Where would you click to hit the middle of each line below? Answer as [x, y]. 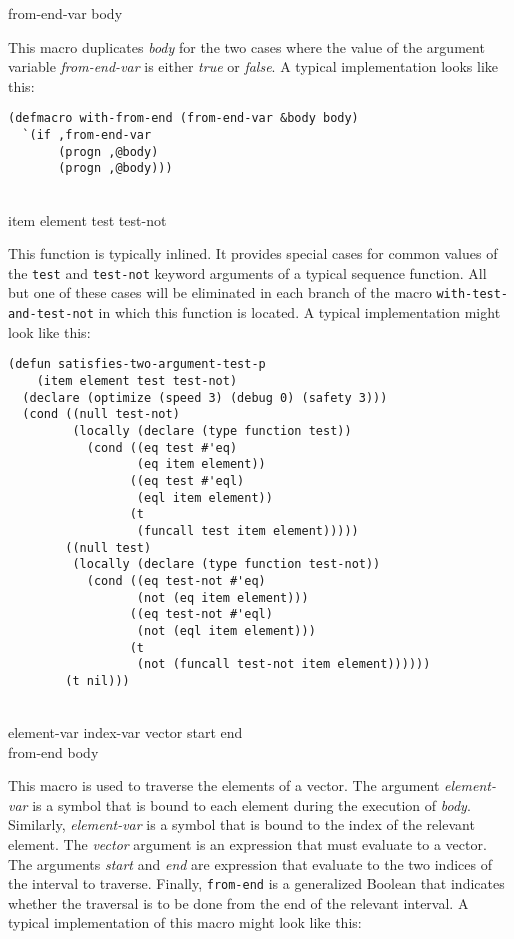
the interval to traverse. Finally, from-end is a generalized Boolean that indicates [256, 883]
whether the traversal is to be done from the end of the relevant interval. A [238, 902]
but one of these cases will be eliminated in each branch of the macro [220, 292]
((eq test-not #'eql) [201, 614]
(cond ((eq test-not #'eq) [176, 580]
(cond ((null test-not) [101, 414]
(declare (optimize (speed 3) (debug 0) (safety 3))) [205, 397]
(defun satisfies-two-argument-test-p [137, 364]
